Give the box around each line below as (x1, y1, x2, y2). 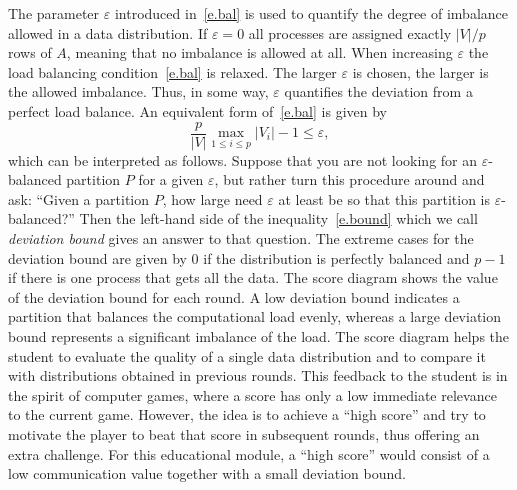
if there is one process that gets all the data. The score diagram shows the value (8, 267, 498, 288)
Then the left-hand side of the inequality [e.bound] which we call (79, 208, 478, 229)
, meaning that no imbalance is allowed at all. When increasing (66, 42, 453, 63)
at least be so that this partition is (278, 188, 491, 209)
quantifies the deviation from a (284, 81, 473, 102)
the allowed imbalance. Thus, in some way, (8, 81, 269, 102)
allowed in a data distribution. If (8, 22, 208, 43)
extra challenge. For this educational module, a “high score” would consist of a (8, 443, 490, 464)
